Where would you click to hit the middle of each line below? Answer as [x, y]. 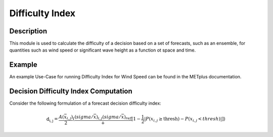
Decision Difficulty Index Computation [71, 91]
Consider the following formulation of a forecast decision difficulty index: [85, 103]
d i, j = [52, 120]
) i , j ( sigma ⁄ [108, 118]
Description [28, 31]
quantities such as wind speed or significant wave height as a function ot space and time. [103, 50]
